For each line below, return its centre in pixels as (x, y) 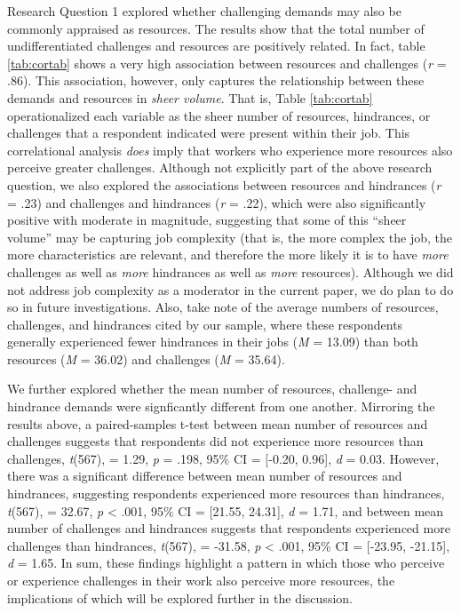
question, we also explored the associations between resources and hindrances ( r (224, 184)
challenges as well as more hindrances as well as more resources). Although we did (230, 271)
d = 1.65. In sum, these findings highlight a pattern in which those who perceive (226, 563)
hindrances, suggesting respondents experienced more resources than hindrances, (226, 494)
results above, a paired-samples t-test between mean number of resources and (218, 423)
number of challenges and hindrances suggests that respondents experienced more (229, 528)
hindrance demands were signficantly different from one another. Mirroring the (221, 406)
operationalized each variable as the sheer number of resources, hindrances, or (219, 115)
